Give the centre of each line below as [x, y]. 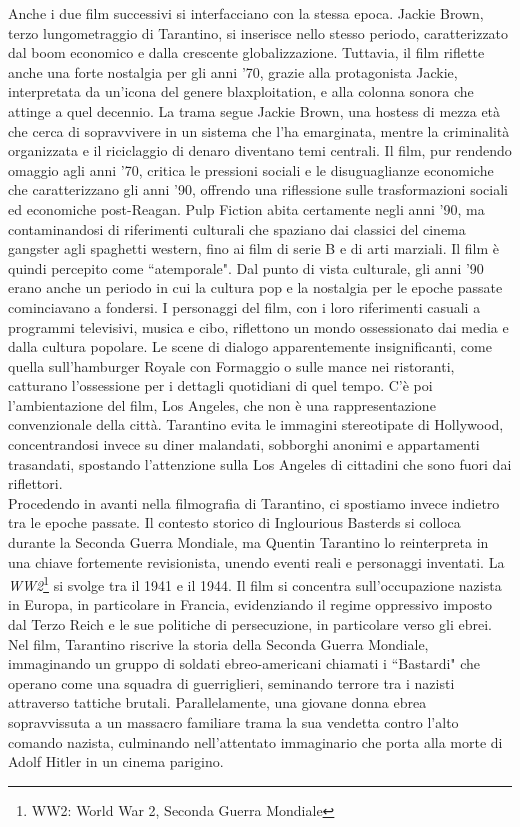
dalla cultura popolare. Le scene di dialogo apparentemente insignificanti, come [250, 346]
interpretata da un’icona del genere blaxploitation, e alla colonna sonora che [241, 91]
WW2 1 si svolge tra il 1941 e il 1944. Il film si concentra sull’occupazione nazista [255, 583]
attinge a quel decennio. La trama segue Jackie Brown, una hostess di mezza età [254, 110]
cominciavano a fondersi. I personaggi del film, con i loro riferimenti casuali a [244, 306]
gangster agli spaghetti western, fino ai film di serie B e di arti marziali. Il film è [254, 248]
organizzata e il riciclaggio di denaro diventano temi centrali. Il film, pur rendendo [260, 150]
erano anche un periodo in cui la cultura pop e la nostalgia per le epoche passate [255, 287]
